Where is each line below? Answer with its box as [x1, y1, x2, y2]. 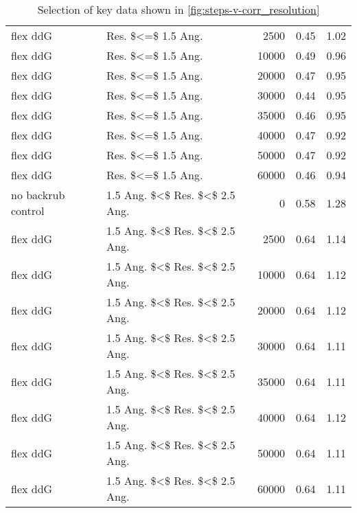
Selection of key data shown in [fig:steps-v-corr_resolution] [37, 1, 320, 17]
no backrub [11, 187, 65, 203]
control [11, 203, 45, 218]
